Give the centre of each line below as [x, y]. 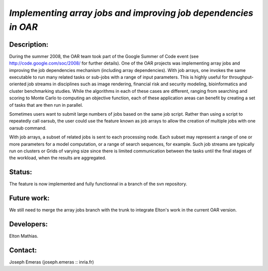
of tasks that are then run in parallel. [46, 105]
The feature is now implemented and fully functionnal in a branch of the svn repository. [98, 184]
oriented [18, 84]
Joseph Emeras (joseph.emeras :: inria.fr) [52, 262]
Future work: [29, 198]
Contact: [23, 250]
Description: [29, 44]
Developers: [29, 224]
